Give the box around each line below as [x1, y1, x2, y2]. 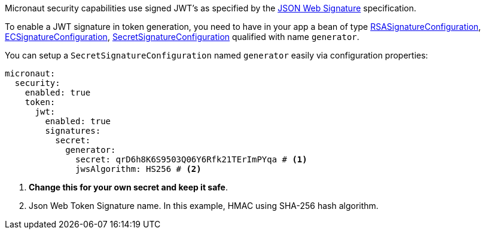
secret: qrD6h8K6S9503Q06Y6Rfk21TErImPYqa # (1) [75, 155, 307, 164]
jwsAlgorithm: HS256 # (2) [75, 164, 202, 174]
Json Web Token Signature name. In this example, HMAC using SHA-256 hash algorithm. [29, 201, 379, 211]
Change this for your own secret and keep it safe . [29, 182, 228, 192]
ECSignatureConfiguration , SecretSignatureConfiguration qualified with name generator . [5, 32, 359, 42]
